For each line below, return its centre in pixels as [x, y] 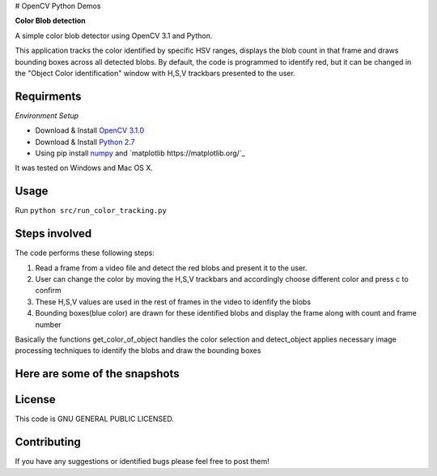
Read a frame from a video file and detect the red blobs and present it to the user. [171, 268]
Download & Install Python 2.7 [85, 142]
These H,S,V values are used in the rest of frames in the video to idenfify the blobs [173, 302]
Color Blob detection [51, 21]
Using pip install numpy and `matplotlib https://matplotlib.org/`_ [140, 153]
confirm [48, 291]
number [48, 325]
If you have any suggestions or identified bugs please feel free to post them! [142, 461]
